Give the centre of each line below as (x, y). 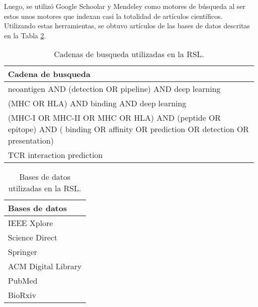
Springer (23, 252)
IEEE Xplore (31, 223)
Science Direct (33, 237)
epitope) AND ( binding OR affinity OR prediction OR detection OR (129, 129)
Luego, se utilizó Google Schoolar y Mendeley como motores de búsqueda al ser (125, 6)
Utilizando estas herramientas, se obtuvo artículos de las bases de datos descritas (127, 26)
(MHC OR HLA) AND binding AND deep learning (97, 103)
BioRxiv (22, 295)
